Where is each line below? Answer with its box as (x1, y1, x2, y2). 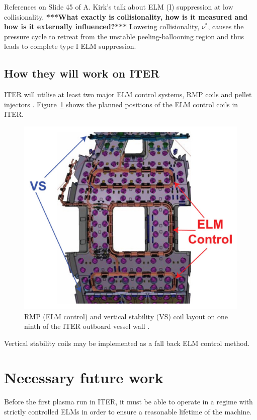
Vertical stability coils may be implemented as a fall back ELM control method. (4, 337, 250, 348)
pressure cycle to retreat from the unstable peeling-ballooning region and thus (4, 31, 244, 41)
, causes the (208, 21, 244, 32)
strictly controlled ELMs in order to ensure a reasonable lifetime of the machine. (4, 406, 252, 417)
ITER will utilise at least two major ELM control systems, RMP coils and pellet (4, 89, 252, 100)
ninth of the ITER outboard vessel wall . (24, 321, 150, 331)
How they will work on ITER (4, 65, 160, 81)
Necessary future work (4, 367, 163, 388)
